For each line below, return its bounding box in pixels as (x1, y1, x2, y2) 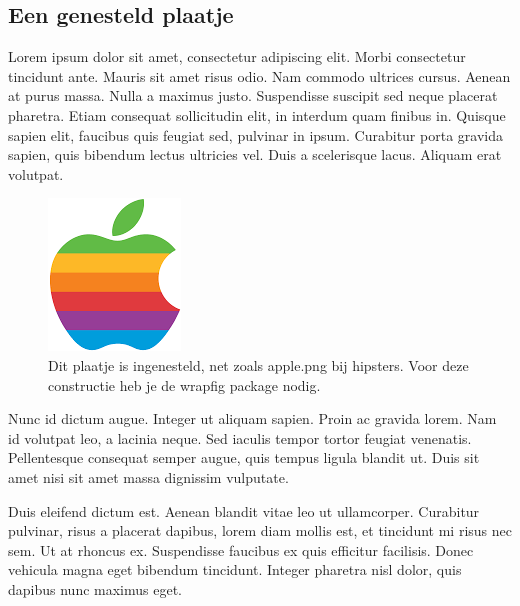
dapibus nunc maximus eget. (8, 578, 182, 599)
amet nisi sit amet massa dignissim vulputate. (8, 466, 289, 487)
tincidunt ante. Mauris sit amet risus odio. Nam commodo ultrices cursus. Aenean (8, 65, 511, 86)
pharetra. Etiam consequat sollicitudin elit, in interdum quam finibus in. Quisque (8, 104, 506, 125)
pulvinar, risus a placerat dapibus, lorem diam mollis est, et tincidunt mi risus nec (8, 520, 512, 541)
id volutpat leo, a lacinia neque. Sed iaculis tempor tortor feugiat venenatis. (8, 427, 472, 448)
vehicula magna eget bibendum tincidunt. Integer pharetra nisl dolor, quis (8, 559, 462, 580)
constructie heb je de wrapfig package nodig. (48, 374, 321, 395)
